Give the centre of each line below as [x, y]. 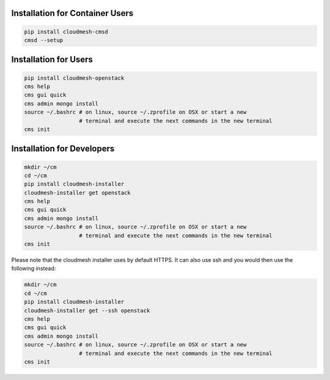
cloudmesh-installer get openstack [77, 192]
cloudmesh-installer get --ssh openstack [87, 310]
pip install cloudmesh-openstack [74, 78]
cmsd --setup [44, 40]
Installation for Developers [63, 149]
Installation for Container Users [72, 13]
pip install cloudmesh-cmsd [66, 32]
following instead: [34, 269]
